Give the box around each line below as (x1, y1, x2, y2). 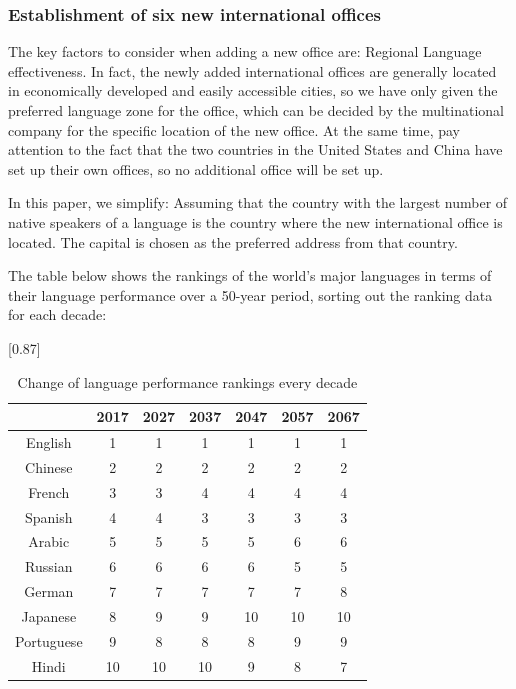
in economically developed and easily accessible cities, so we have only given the (8, 80, 498, 101)
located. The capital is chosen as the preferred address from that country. (8, 231, 458, 252)
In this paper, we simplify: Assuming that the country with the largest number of (8, 192, 508, 213)
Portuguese (15, 630, 83, 651)
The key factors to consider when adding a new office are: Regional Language (8, 41, 482, 62)
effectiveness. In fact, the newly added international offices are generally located (8, 60, 497, 81)
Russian (25, 556, 73, 577)
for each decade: (8, 304, 107, 325)
